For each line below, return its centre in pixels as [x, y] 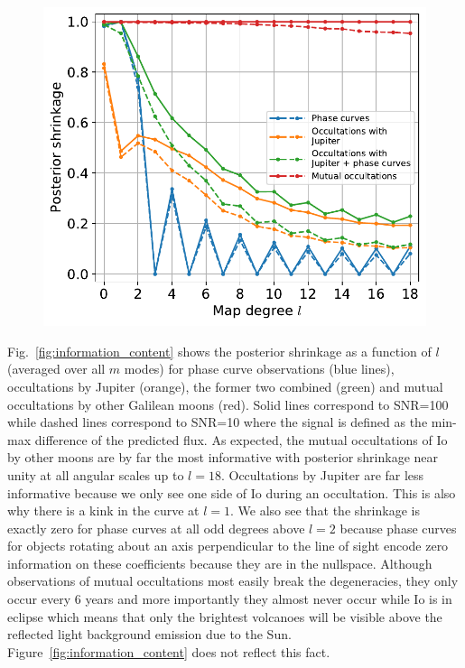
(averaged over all [56, 369]
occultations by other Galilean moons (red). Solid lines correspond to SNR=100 [228, 404]
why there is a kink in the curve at [103, 510]
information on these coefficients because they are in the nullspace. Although [220, 563]
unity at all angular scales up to [96, 474]
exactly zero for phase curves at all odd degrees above [156, 528]
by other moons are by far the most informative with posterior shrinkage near [223, 457]
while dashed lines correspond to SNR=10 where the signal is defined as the [218, 422]
